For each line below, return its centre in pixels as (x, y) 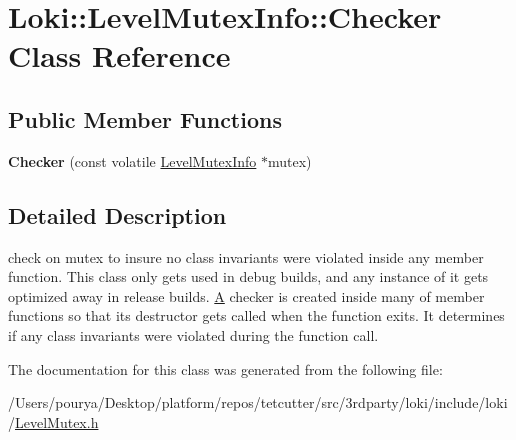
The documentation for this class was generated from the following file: (225, 368)
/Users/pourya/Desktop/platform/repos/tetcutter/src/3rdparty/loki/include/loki (258, 402)
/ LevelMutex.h (53, 421)
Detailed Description (117, 214)
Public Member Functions (145, 118)
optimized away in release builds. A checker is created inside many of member (246, 295)
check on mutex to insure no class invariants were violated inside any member (246, 256)
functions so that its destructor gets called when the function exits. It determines (256, 315)
